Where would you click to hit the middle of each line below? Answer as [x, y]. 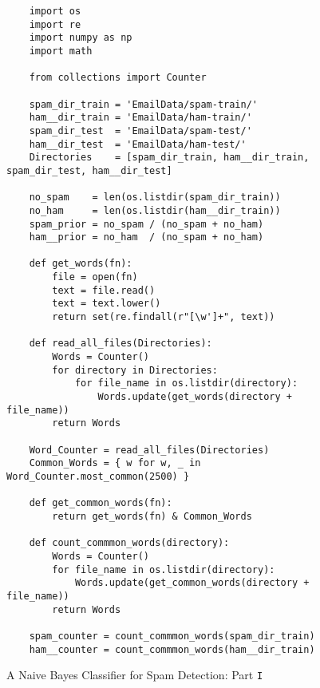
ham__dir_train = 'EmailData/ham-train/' [140, 118]
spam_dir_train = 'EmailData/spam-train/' [143, 104]
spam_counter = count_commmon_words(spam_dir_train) [172, 636]
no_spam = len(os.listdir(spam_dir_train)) [155, 198]
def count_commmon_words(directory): [129, 543]
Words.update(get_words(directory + [195, 397]
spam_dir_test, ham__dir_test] [89, 170]
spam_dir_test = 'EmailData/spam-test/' [140, 130]
